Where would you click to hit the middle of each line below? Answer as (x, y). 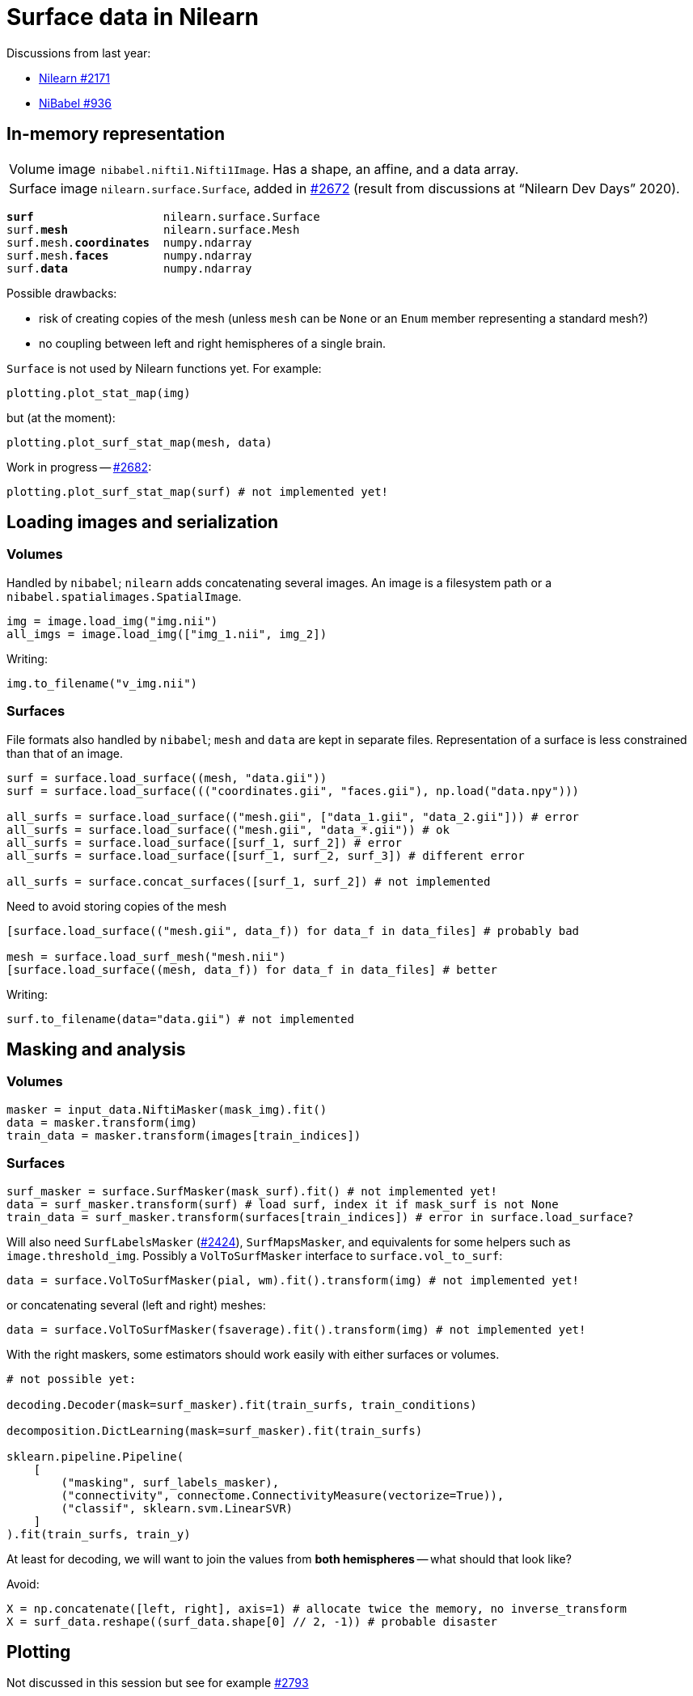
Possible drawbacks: (62, 293)
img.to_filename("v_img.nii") (102, 683)
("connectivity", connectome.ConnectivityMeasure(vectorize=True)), (283, 1495)
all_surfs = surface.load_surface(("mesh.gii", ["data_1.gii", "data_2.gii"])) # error (293, 816)
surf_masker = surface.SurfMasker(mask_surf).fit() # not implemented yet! (252, 1191)
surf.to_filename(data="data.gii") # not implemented (180, 1019)
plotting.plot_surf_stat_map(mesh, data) (139, 442)
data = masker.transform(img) (102, 1122)
